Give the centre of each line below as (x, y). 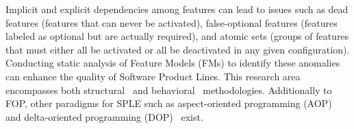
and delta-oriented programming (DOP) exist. (104, 116)
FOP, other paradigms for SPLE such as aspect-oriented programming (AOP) (169, 103)
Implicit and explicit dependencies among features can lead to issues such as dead (177, 9)
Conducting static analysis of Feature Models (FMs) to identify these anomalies (173, 63)
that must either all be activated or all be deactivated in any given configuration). (178, 49)
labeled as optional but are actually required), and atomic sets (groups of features (177, 36)
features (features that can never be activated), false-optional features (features (172, 22)
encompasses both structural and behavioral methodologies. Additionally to (169, 90)
